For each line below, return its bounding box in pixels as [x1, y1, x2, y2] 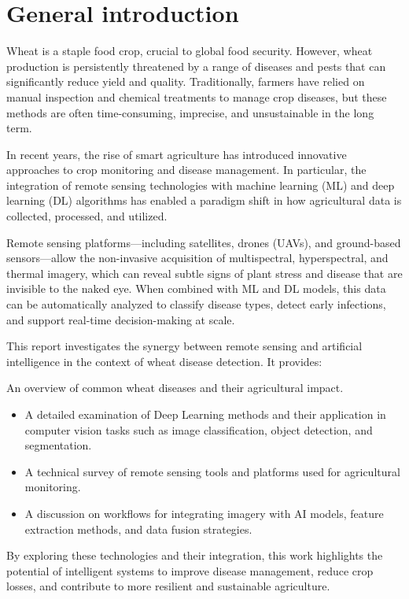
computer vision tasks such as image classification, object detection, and [24, 421, 373, 438]
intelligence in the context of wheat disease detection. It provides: [6, 353, 322, 369]
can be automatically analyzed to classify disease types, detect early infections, [6, 296, 386, 312]
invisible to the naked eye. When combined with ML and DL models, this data [6, 280, 386, 297]
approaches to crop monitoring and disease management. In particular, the [6, 161, 367, 178]
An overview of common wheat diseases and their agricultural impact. [6, 379, 344, 396]
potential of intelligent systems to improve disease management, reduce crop [6, 562, 374, 579]
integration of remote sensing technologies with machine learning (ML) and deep [6, 176, 395, 193]
